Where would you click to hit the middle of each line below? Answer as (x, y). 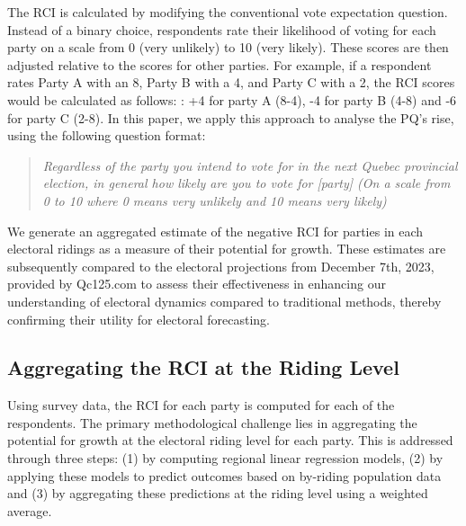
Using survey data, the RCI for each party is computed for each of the (201, 405)
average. (30, 510)
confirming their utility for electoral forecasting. (139, 319)
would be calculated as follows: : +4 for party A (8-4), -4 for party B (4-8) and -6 (232, 99)
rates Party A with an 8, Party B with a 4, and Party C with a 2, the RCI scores (231, 82)
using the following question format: (107, 135)
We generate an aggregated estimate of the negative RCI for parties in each (215, 231)
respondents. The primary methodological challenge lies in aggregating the (212, 422)
